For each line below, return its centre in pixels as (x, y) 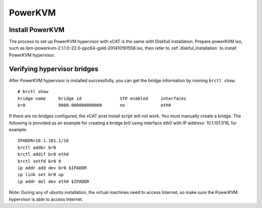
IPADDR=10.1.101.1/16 (43, 141)
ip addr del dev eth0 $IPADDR (54, 181)
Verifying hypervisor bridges (54, 69)
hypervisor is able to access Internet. (46, 199)
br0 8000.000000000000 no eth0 (94, 105)
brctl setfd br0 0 (40, 161)
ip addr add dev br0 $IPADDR (52, 168)
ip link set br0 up (41, 175)
